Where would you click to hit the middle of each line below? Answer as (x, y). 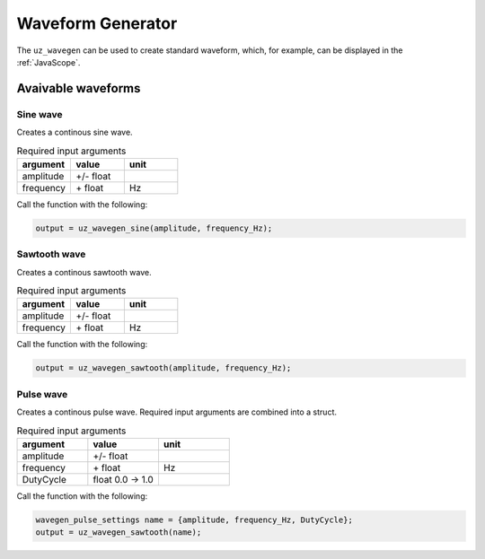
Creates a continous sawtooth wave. (84, 272)
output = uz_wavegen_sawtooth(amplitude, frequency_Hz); (163, 368)
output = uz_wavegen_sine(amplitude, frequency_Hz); (154, 228)
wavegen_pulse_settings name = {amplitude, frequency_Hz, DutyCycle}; (194, 520)
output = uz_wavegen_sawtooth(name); (119, 533)
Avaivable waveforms (79, 88)
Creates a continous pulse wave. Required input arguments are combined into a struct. (176, 412)
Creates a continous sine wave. (75, 132)
